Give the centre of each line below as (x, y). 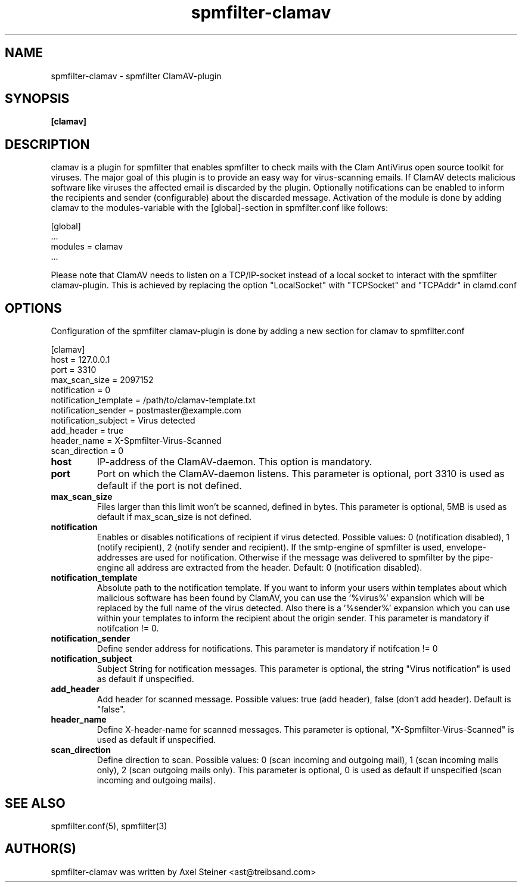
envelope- (467, 547)
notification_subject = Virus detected (123, 421)
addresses (117, 558)
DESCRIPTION (47, 144)
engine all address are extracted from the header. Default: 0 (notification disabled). (260, 568)
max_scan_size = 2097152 (102, 380)
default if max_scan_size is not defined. (174, 517)
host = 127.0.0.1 (80, 360)
